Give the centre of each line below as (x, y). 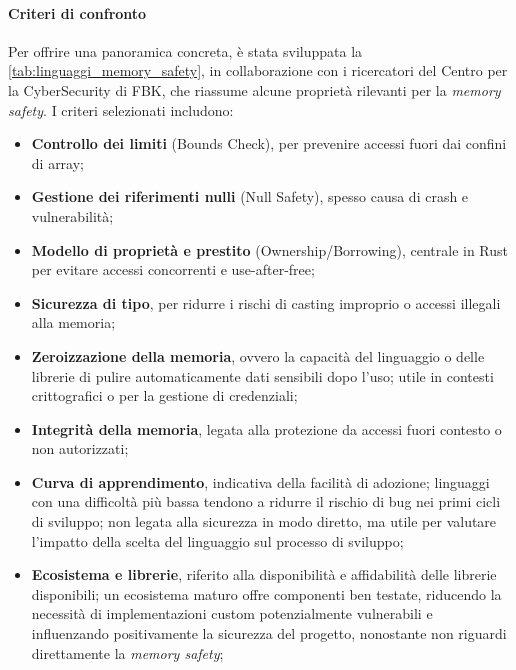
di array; (58, 162)
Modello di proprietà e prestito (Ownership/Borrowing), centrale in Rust (269, 249)
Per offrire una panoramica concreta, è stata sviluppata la (185, 50)
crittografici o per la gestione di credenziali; (164, 395)
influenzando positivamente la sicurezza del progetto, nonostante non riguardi (269, 633)
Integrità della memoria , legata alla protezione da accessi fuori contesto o (266, 428)
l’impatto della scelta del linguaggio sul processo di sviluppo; (217, 540)
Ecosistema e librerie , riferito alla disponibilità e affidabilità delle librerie (264, 574)
